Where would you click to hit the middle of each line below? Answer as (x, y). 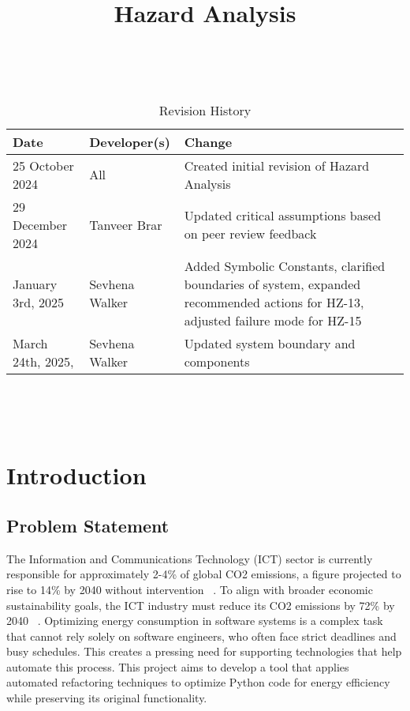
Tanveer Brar (126, 224)
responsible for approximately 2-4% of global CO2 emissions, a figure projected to (204, 574)
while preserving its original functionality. (107, 698)
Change (208, 141)
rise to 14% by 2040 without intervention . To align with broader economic (190, 589)
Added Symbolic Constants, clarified (285, 265)
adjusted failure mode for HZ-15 (273, 320)
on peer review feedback (250, 234)
